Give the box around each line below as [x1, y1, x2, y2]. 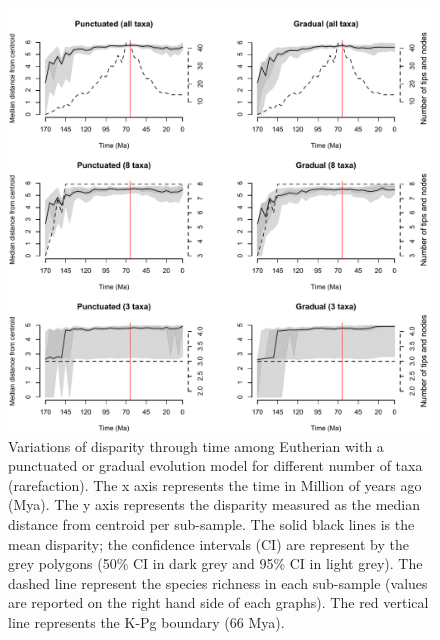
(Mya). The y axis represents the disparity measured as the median [8, 494, 421, 515]
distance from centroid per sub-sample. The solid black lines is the [8, 513, 415, 534]
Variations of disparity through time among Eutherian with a [8, 435, 384, 456]
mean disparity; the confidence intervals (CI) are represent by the [8, 533, 409, 554]
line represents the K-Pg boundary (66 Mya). [8, 611, 285, 632]
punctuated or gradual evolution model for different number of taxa [8, 455, 423, 476]
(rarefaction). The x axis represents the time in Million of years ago [8, 474, 422, 495]
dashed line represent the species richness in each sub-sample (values [8, 572, 428, 593]
